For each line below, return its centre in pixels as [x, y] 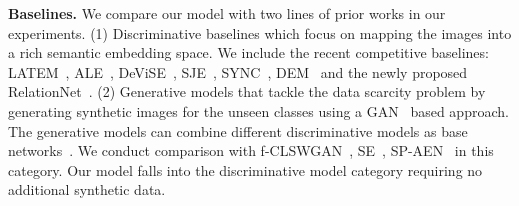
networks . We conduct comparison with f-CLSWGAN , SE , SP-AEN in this [251, 150]
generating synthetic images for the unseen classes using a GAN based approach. [258, 110]
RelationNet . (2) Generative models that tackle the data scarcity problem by [247, 91]
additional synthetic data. [87, 189]
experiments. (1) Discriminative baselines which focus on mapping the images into [260, 32]
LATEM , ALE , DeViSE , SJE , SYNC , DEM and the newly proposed [238, 71]
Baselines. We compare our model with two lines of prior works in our [227, 13]
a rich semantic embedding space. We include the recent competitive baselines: [248, 52]
